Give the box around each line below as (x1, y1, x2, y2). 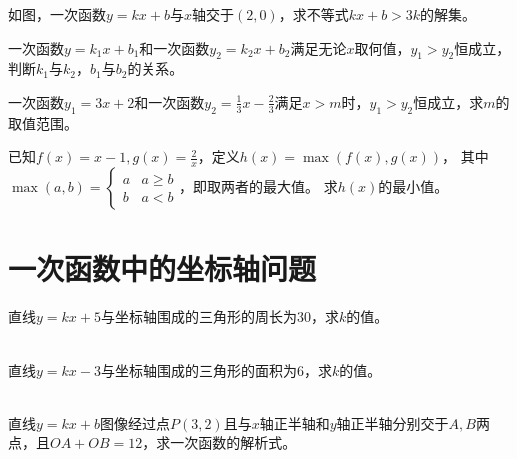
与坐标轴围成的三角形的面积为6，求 (100, 359, 332, 380)
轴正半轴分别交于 (336, 412, 449, 433)
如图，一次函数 (8, 4, 106, 24)
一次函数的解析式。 (170, 432, 297, 453)
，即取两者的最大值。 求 (179, 176, 338, 197)
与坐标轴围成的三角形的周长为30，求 (100, 306, 339, 327)
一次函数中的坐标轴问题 (8, 248, 317, 289)
